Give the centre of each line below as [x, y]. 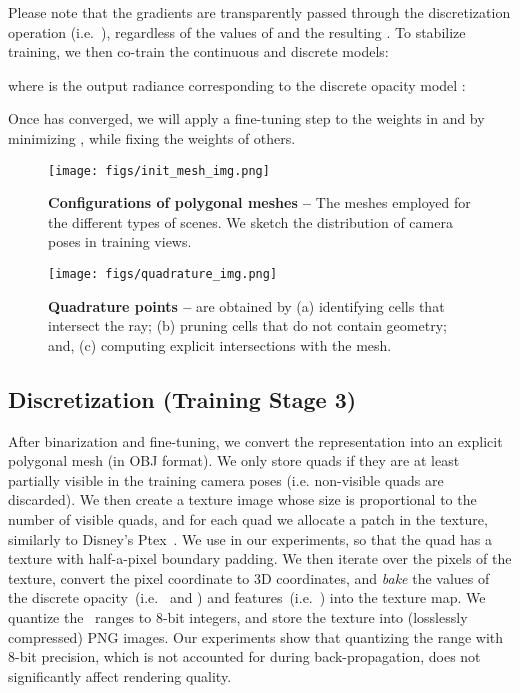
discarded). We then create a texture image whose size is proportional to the [242, 499]
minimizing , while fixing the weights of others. [152, 137]
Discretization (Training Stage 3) [182, 398]
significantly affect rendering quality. [120, 675]
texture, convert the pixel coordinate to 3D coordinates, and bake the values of [249, 577]
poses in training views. [120, 241]
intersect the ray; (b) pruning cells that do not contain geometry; [247, 325]
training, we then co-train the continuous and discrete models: [198, 51]
